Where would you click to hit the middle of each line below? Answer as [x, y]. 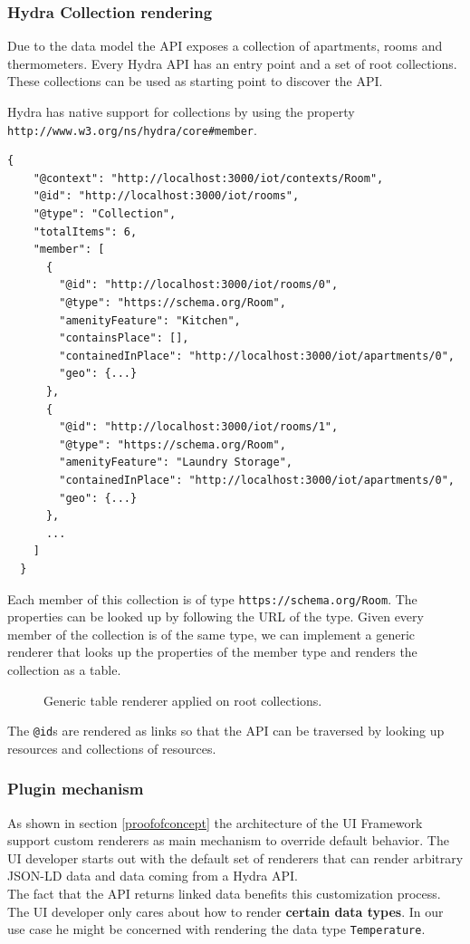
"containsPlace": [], [124, 338]
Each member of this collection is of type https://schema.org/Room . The [212, 598]
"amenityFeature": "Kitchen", [150, 320]
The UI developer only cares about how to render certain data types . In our [225, 911]
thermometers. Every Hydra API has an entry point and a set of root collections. [232, 63]
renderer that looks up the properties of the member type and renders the [212, 652]
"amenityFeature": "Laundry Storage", [176, 462]
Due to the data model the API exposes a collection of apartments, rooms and [225, 46]
